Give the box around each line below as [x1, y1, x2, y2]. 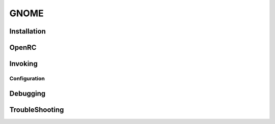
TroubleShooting [9, 105, 64, 114]
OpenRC [9, 43, 37, 52]
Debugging [9, 89, 46, 98]
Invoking [9, 59, 38, 68]
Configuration [9, 75, 45, 82]
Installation [9, 27, 46, 36]
